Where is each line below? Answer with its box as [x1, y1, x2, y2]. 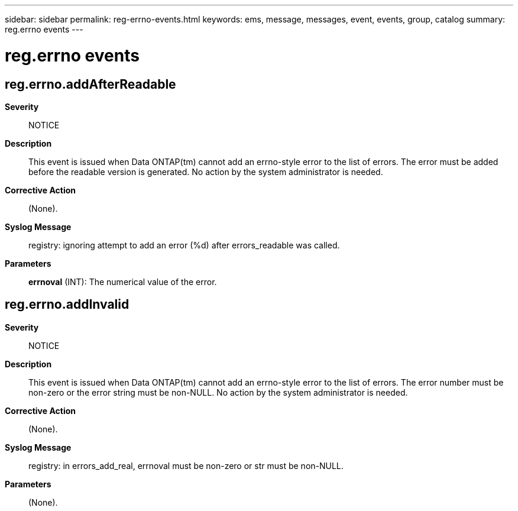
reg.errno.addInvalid [5, 297, 129, 312]
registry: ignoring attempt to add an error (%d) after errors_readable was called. [28, 240, 340, 250]
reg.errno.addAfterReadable [5, 76, 176, 92]
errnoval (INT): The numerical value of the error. [28, 276, 217, 287]
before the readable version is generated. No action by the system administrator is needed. [28, 166, 383, 177]
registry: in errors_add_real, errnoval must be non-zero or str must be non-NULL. [28, 460, 344, 471]
